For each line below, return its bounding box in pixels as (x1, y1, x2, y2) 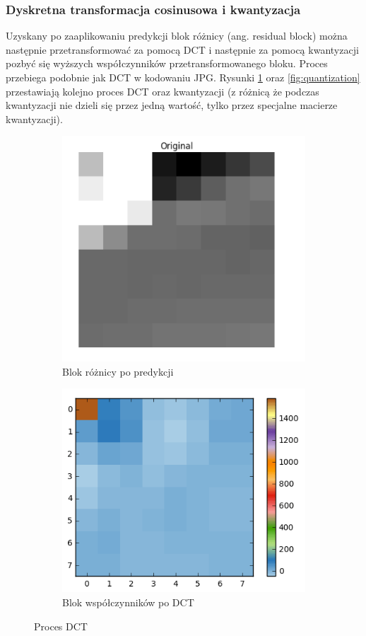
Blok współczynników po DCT (62, 594, 194, 609)
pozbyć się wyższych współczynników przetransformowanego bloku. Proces (6, 56, 328, 71)
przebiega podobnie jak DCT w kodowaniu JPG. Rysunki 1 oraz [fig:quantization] (6, 70, 360, 84)
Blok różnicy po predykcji (62, 364, 174, 378)
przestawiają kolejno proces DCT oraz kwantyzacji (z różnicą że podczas (6, 83, 319, 98)
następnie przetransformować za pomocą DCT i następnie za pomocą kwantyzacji (6, 42, 359, 57)
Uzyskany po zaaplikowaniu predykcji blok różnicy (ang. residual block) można (6, 28, 348, 43)
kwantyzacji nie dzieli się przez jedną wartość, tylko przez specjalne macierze (6, 98, 338, 112)
